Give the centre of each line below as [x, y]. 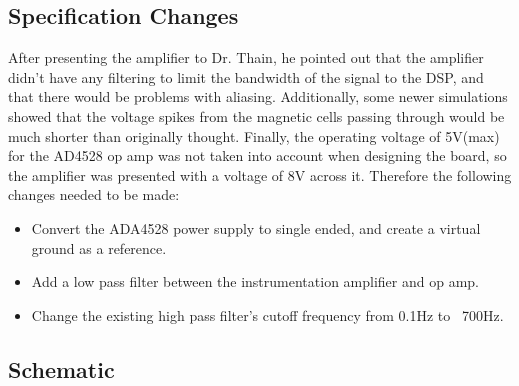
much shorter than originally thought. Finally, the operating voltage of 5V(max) [254, 135]
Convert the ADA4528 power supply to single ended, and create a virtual [256, 227]
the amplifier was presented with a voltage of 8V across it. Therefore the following [260, 174]
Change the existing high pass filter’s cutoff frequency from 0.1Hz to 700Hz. [267, 314]
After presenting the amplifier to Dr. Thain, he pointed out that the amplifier [246, 57]
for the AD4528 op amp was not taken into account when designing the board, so [257, 155]
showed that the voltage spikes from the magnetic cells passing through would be [256, 115]
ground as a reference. [99, 247]
